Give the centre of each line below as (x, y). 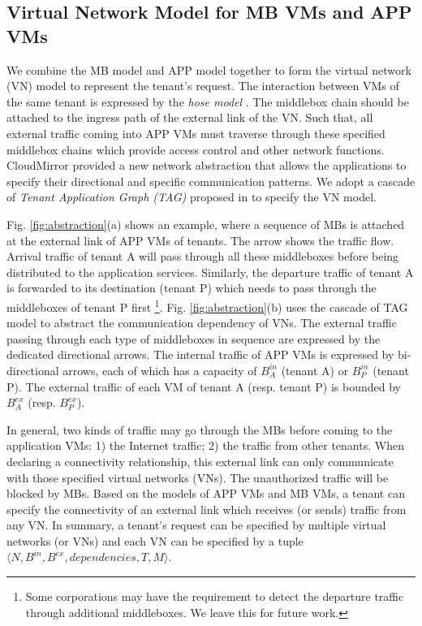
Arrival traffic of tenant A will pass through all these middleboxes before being (203, 256)
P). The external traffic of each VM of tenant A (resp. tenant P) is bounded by (204, 386)
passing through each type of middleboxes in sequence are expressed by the (194, 338)
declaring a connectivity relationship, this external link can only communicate (200, 461)
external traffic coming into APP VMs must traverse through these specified (196, 133)
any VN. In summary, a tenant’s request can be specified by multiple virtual (196, 525)
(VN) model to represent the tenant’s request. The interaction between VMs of (203, 86)
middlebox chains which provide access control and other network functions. (196, 149)
